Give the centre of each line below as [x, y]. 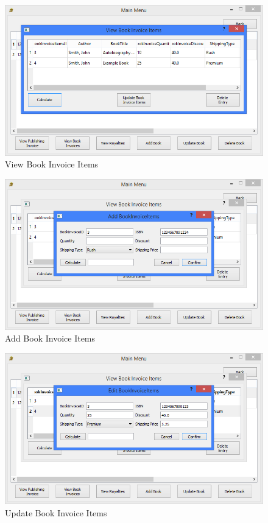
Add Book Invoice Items [50, 338]
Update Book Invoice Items [56, 512]
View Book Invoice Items [52, 164]
